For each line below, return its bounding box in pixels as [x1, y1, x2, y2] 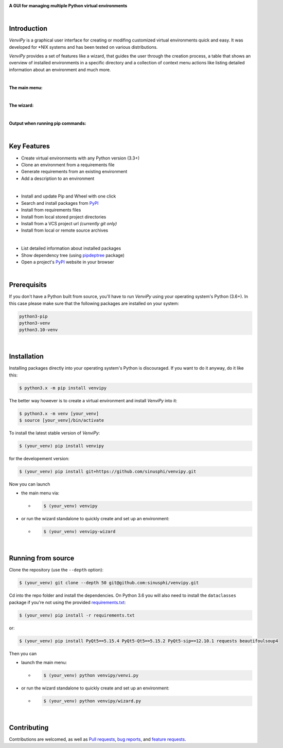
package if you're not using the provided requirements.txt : [9, 599, 126, 605]
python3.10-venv [19, 327, 58, 333]
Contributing [9, 723, 49, 731]
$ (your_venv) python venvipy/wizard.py [43, 698, 141, 704]
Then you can [9, 650, 37, 656]
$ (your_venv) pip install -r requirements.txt [19, 612, 135, 618]
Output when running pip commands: [9, 120, 87, 126]
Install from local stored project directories [21, 214, 106, 219]
